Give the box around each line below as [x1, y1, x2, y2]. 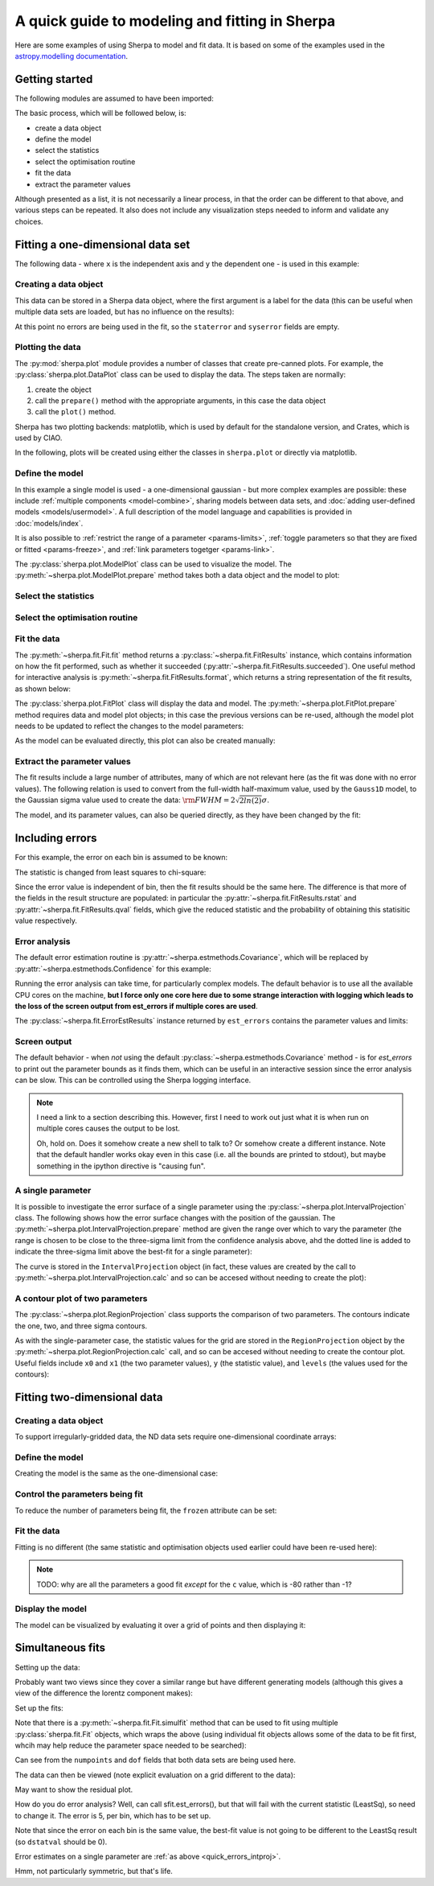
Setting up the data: [14, 1662, 80, 1672]
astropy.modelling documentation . [14, 51, 129, 60]
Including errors [14, 831, 97, 845]
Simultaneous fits [14, 1641, 106, 1655]
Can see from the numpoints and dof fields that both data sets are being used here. [14, 1755, 297, 1765]
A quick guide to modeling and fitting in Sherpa [14, 12, 336, 30]
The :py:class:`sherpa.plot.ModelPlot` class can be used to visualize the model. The [14, 559, 293, 569]
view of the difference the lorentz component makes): [14, 1688, 193, 1698]
